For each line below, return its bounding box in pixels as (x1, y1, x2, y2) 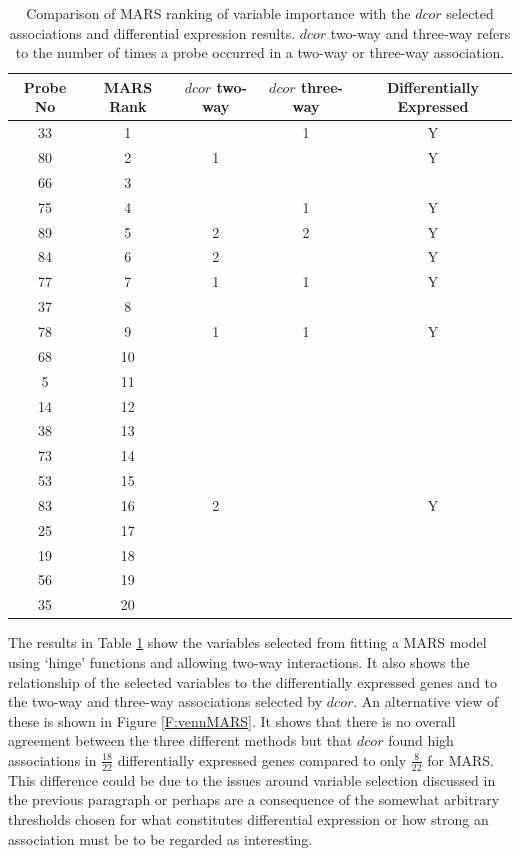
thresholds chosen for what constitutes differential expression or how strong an (8, 808, 489, 829)
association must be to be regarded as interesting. (8, 828, 313, 849)
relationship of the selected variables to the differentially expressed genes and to (8, 671, 498, 692)
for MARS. (427, 749, 495, 770)
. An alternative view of (353, 691, 499, 712)
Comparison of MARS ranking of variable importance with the (26, 3, 411, 23)
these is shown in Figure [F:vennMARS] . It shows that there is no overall (8, 710, 456, 731)
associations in (8, 749, 97, 770)
